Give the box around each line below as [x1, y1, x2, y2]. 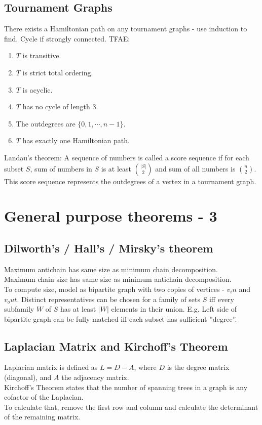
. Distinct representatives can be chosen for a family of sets [17, 293, 201, 304]
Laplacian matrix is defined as [4, 362, 98, 372]
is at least [101, 163, 132, 174]
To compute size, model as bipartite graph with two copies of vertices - [4, 283, 224, 294]
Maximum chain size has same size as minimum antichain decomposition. [4, 274, 232, 284]
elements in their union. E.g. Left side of [111, 304, 237, 314]
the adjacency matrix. [61, 372, 129, 382]
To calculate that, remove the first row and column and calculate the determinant [4, 401, 258, 412]
